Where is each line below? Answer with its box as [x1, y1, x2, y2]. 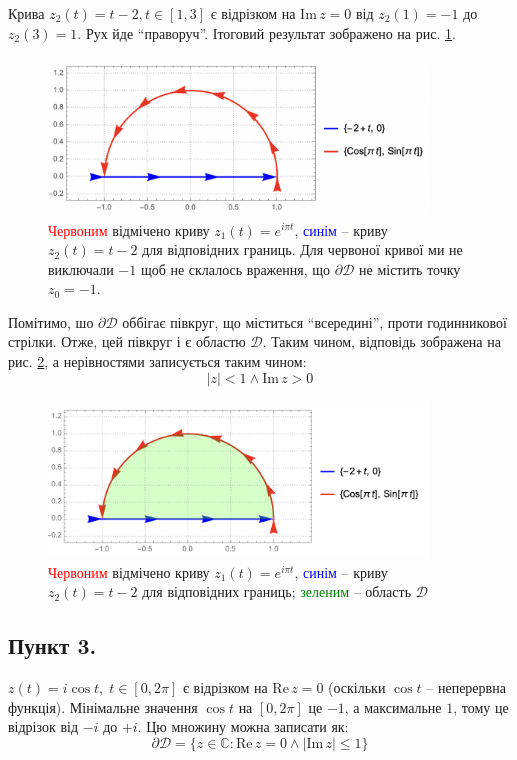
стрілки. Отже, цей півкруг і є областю [8, 331, 246, 352]
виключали [48, 258, 114, 279]
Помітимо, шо [8, 311, 94, 332]
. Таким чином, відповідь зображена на [262, 331, 501, 352]
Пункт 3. [8, 630, 97, 661]
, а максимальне [344, 696, 442, 717]
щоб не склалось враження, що [140, 258, 331, 279]
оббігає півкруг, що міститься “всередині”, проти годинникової [122, 311, 507, 332]
